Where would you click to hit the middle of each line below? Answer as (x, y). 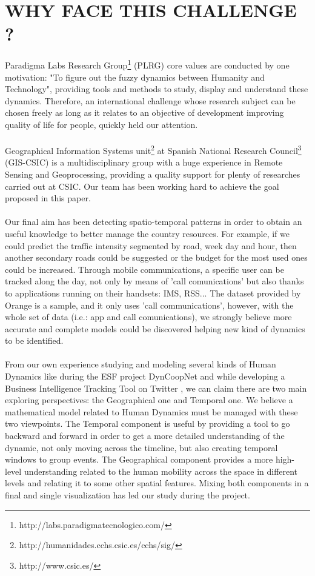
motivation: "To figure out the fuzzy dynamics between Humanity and (135, 77)
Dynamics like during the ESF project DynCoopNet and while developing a (145, 376)
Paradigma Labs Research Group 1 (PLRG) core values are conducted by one (147, 64)
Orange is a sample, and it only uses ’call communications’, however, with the (149, 305)
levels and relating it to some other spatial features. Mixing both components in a (157, 483)
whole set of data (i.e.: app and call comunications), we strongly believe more (148, 317)
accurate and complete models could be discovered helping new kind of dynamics (155, 328)
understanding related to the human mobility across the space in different (161, 471)
